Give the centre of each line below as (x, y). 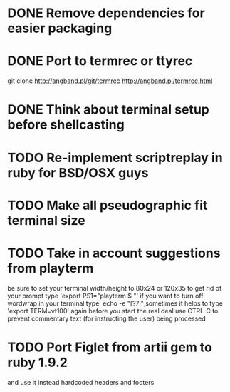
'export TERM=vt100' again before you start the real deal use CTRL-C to (113, 311)
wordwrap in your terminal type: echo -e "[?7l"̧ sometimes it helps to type (115, 303)
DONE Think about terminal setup (109, 110)
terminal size (46, 220)
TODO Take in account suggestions (114, 253)
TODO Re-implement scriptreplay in (115, 157)
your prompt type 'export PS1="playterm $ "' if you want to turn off (106, 296)
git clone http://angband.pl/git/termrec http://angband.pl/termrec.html (110, 81)
